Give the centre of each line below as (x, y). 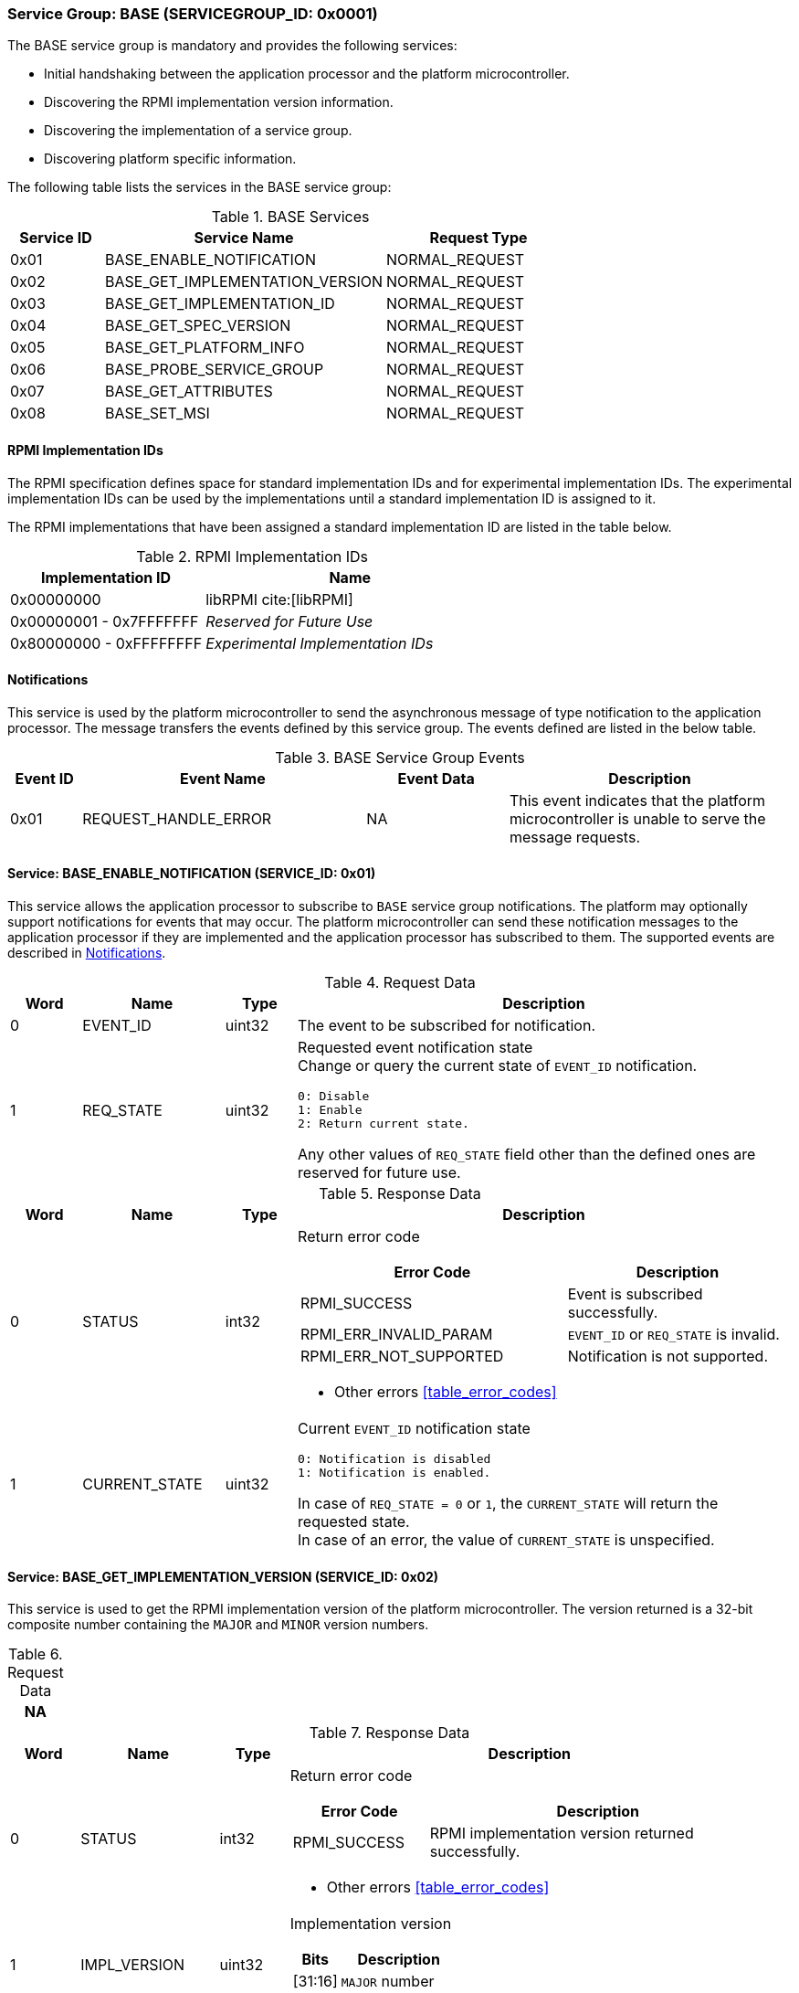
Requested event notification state (415, 1048)
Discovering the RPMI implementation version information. (219, 102)
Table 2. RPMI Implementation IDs (252, 556)
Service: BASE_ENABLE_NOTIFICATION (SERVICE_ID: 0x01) (192, 874)
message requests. (574, 837)
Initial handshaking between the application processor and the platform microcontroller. (307, 74)
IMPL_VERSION (133, 1965)
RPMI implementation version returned (562, 1834)
